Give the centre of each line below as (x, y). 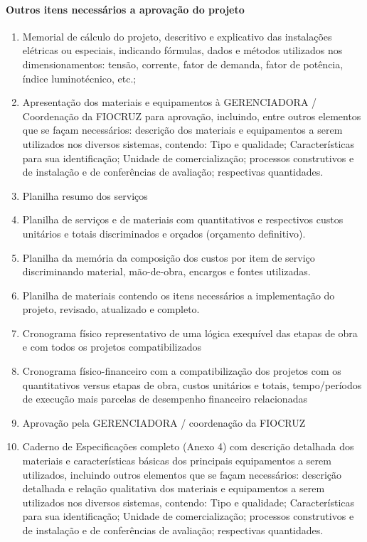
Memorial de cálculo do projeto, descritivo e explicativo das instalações (177, 36)
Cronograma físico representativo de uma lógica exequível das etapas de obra (190, 333)
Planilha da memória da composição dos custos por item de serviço (169, 257)
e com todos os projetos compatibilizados (112, 347)
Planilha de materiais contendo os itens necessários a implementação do (179, 295)
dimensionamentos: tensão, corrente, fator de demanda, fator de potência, (183, 64)
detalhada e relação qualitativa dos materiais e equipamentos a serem (174, 488)
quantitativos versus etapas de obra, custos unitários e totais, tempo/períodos (192, 384)
